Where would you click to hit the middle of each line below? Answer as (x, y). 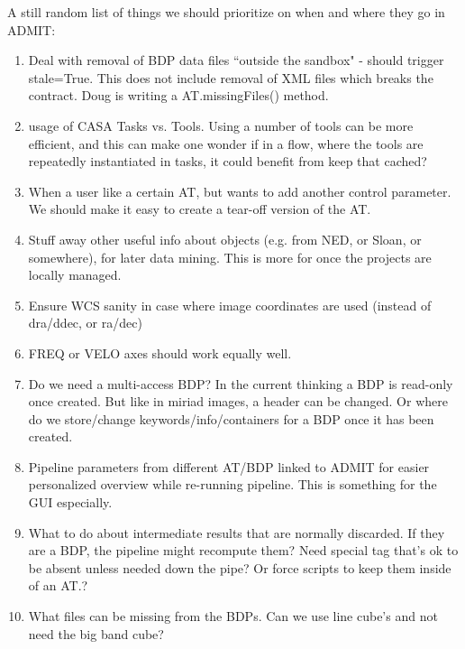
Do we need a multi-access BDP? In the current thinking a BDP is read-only (241, 383)
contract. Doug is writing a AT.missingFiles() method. (178, 95)
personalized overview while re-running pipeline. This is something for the (232, 484)
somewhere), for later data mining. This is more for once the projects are (230, 257)
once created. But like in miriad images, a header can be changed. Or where (238, 401)
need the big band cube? (96, 633)
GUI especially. (70, 502)
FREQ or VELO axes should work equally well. (160, 352)
